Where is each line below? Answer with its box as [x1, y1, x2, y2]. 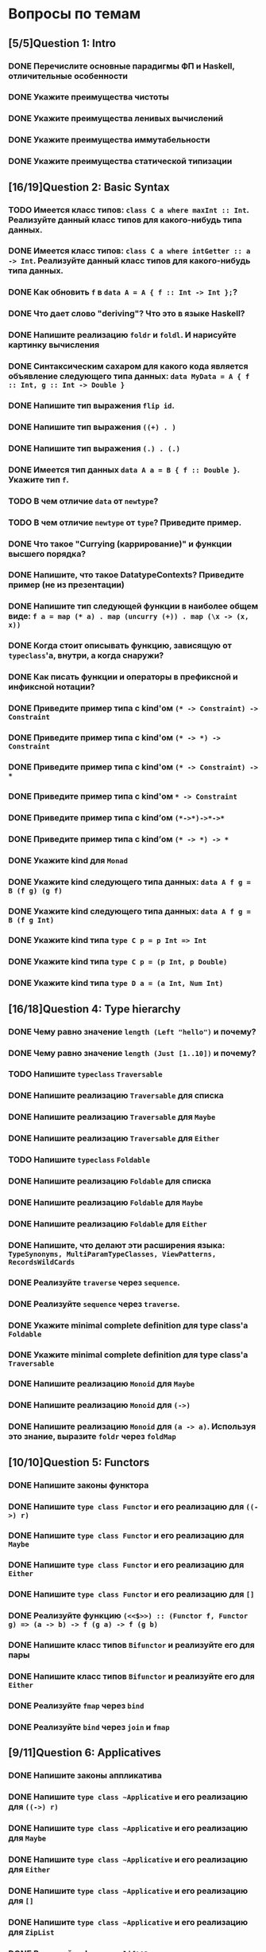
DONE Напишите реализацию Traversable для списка [8, 1090, 224, 1101]
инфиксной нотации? [8, 682, 95, 693]
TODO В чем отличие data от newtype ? [8, 495, 159, 507]
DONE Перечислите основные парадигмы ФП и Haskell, [8, 61, 235, 72]
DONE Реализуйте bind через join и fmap [8, 1721, 170, 1732]
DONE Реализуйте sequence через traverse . [8, 1298, 180, 1309]
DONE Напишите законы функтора [8, 1479, 149, 1490]
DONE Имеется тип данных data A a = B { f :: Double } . [8, 464, 240, 475]
